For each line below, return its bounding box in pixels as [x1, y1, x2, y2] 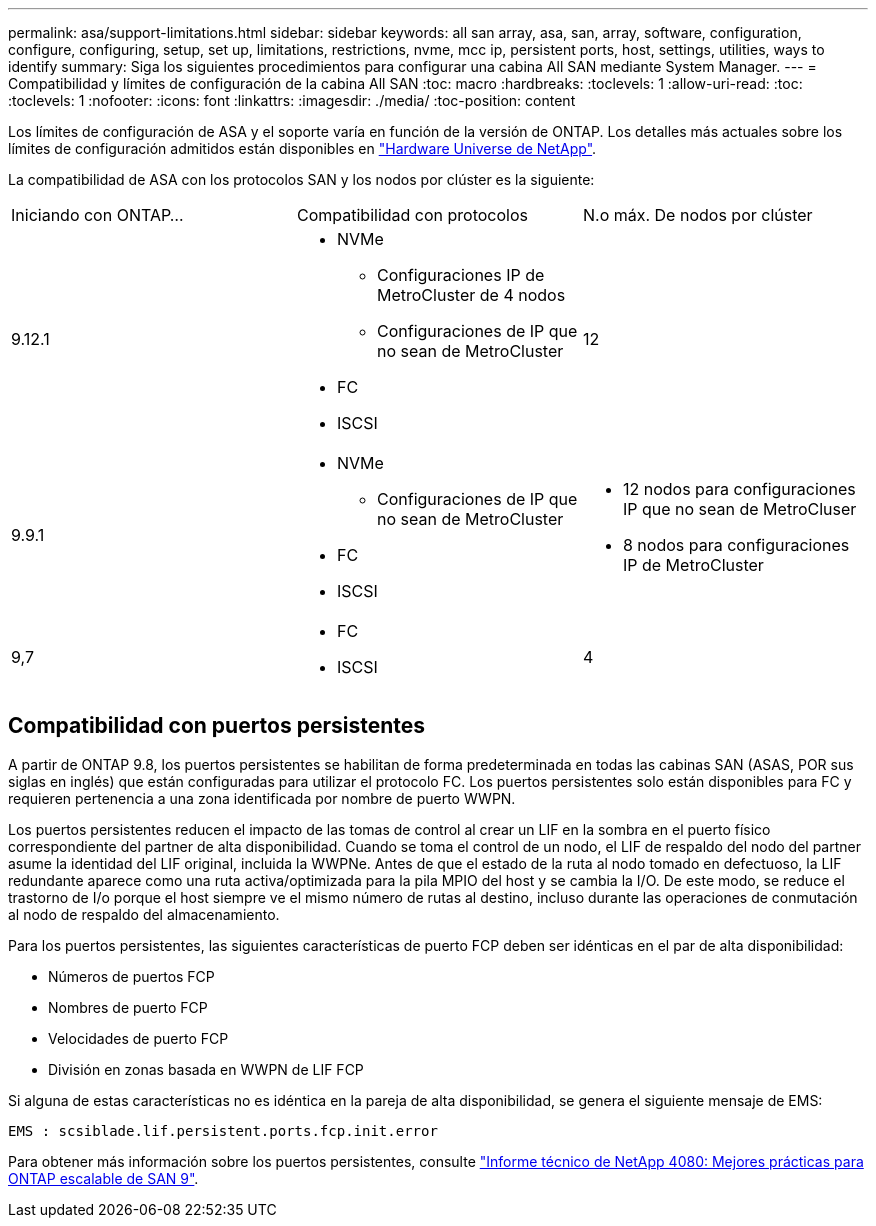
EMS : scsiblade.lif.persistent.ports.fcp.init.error [8, 1122, 438, 1139]
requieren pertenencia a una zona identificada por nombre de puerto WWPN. [8, 789, 516, 807]
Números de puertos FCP [48, 967, 215, 985]
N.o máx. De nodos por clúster [582, 205, 813, 225]
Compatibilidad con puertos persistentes [8, 713, 426, 739]
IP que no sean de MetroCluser [622, 499, 857, 519]
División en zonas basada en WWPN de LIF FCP [48, 1060, 364, 1078]
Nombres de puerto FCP [48, 998, 208, 1016]
